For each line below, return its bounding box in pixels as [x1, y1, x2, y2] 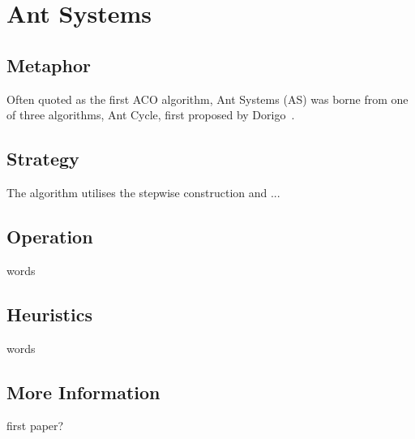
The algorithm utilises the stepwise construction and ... [6, 183, 280, 200]
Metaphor [6, 52, 91, 77]
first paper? [6, 417, 64, 434]
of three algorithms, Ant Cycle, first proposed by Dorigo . [6, 106, 295, 123]
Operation [6, 223, 93, 248]
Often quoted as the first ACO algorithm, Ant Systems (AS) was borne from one [6, 90, 409, 107]
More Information [6, 379, 160, 404]
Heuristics [6, 301, 92, 326]
